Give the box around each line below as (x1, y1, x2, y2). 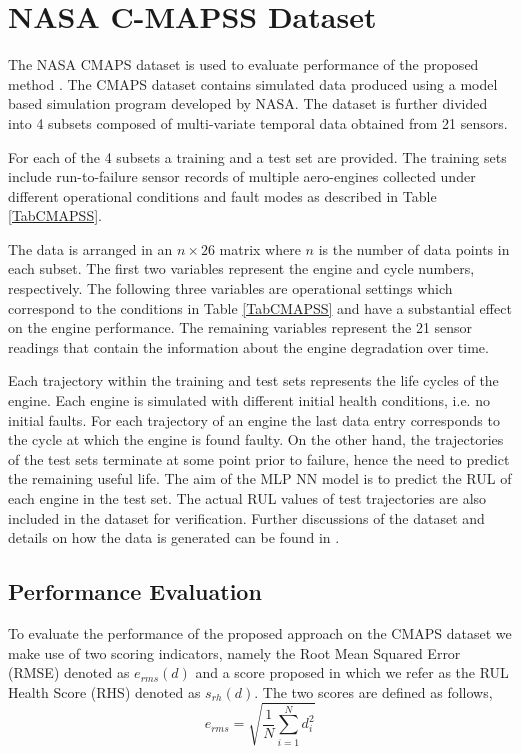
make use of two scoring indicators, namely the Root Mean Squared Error (8, 642, 461, 663)
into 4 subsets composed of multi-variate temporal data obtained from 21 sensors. (8, 112, 508, 133)
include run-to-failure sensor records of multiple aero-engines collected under (8, 166, 476, 187)
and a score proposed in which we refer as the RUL (195, 662, 509, 683)
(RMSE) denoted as (8, 662, 130, 683)
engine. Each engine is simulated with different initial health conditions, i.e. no (8, 390, 490, 411)
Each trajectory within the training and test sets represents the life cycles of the (8, 370, 499, 391)
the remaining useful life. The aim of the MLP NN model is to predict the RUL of (8, 468, 512, 489)
